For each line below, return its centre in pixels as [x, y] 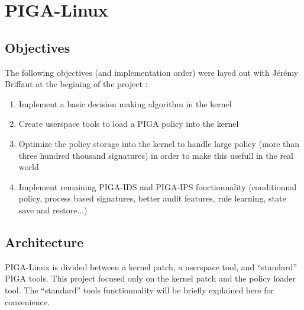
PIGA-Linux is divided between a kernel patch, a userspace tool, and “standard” [151, 266]
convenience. [27, 301]
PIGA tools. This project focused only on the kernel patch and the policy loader [150, 278]
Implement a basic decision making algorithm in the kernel [125, 103]
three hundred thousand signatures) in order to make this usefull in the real [156, 155]
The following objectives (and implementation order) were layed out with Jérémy [152, 72]
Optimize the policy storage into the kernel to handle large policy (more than [159, 143]
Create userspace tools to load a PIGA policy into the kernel [129, 124]
